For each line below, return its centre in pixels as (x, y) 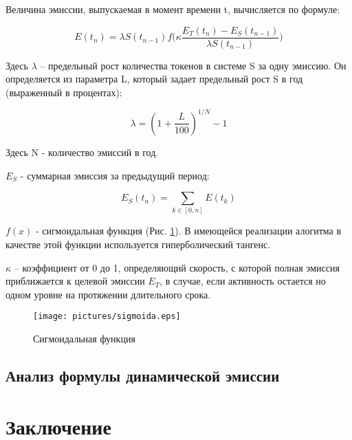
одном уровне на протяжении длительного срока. (108, 294)
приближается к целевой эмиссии (75, 281)
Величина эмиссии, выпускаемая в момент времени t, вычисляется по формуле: (173, 9)
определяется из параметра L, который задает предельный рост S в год (154, 79)
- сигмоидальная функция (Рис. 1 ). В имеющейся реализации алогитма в (189, 231)
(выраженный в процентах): (64, 92)
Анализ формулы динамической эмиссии (143, 376)
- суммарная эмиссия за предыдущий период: (115, 175)
